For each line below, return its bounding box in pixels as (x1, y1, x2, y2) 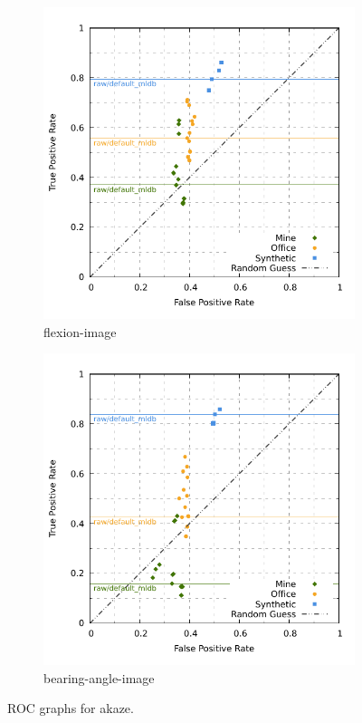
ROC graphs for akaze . (7, 699, 134, 718)
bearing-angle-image (43, 668, 155, 687)
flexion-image (43, 322, 117, 341)
